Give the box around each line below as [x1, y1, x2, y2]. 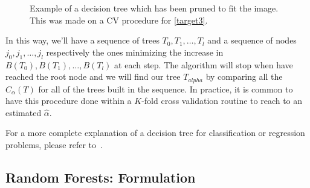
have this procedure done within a [5, 94, 132, 107]
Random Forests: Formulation [5, 167, 196, 186]
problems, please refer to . [5, 138, 103, 151]
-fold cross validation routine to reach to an [141, 94, 303, 107]
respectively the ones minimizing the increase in [46, 45, 224, 58]
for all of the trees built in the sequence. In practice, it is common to [38, 82, 293, 95]
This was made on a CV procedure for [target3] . [30, 13, 208, 26]
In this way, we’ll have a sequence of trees [5, 34, 160, 47]
